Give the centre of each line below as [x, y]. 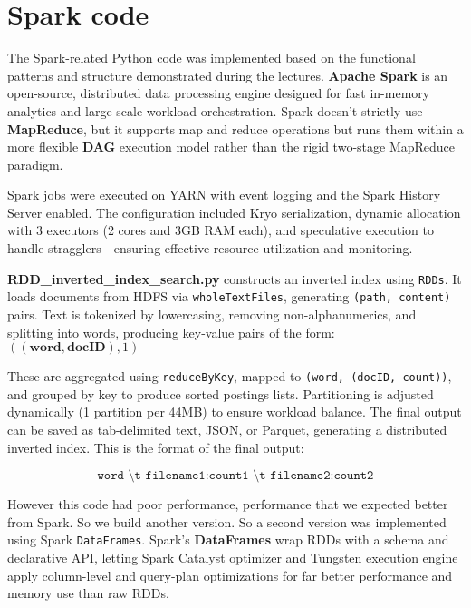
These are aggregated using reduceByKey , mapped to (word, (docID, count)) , [230, 376]
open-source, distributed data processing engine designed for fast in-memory [219, 93]
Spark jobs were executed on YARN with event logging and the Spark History [224, 195]
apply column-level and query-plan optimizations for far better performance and [230, 575]
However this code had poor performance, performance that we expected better [228, 504]
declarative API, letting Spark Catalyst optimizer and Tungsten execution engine [233, 558]
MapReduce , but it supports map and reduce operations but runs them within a [235, 128]
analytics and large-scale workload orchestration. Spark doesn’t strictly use [215, 110]
